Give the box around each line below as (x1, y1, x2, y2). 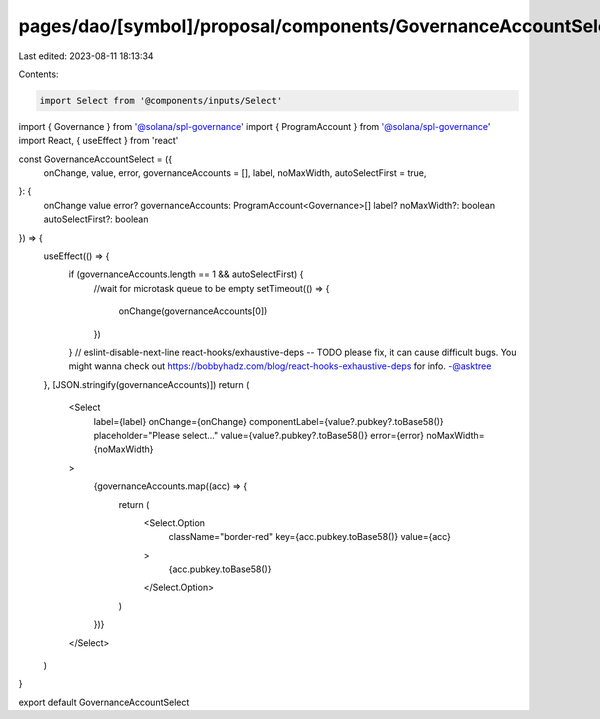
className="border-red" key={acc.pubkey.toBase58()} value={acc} (168, 531, 452, 543)
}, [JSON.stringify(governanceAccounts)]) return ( (43, 378, 250, 390)
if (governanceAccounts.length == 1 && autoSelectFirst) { (68, 268, 304, 280)
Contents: (18, 68, 59, 80)
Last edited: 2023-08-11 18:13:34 (18, 50, 154, 62)
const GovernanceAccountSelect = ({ (18, 153, 173, 165)
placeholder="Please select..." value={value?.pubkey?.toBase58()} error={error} (93, 429, 425, 441)
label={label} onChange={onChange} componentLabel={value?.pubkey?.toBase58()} (93, 415, 444, 427)
